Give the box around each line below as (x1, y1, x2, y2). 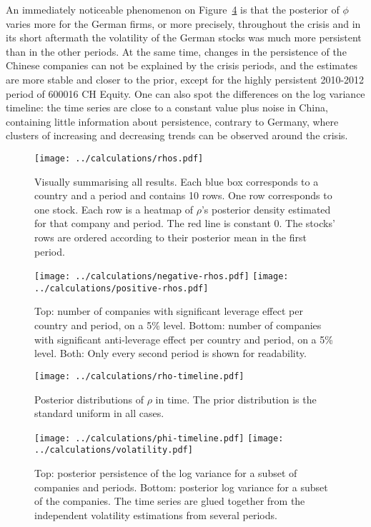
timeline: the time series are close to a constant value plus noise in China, (6, 100, 328, 115)
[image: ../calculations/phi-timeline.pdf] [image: (34, 433, 284, 443)
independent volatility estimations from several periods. (34, 507, 277, 522)
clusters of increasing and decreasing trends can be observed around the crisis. (6, 128, 348, 143)
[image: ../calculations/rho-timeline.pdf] (34, 371, 244, 381)
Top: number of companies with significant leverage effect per (34, 303, 303, 318)
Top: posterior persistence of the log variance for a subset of (34, 466, 297, 480)
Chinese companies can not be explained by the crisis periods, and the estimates (6, 58, 358, 73)
